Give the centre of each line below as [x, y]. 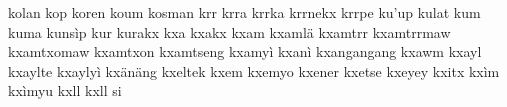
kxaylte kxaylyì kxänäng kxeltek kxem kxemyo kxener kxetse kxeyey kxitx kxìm [254, 70]
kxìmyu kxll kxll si [65, 90]
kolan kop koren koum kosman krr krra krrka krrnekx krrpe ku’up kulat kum [244, 12]
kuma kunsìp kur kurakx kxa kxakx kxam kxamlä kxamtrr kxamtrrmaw [229, 31]
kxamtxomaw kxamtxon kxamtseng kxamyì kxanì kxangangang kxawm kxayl [245, 51]
